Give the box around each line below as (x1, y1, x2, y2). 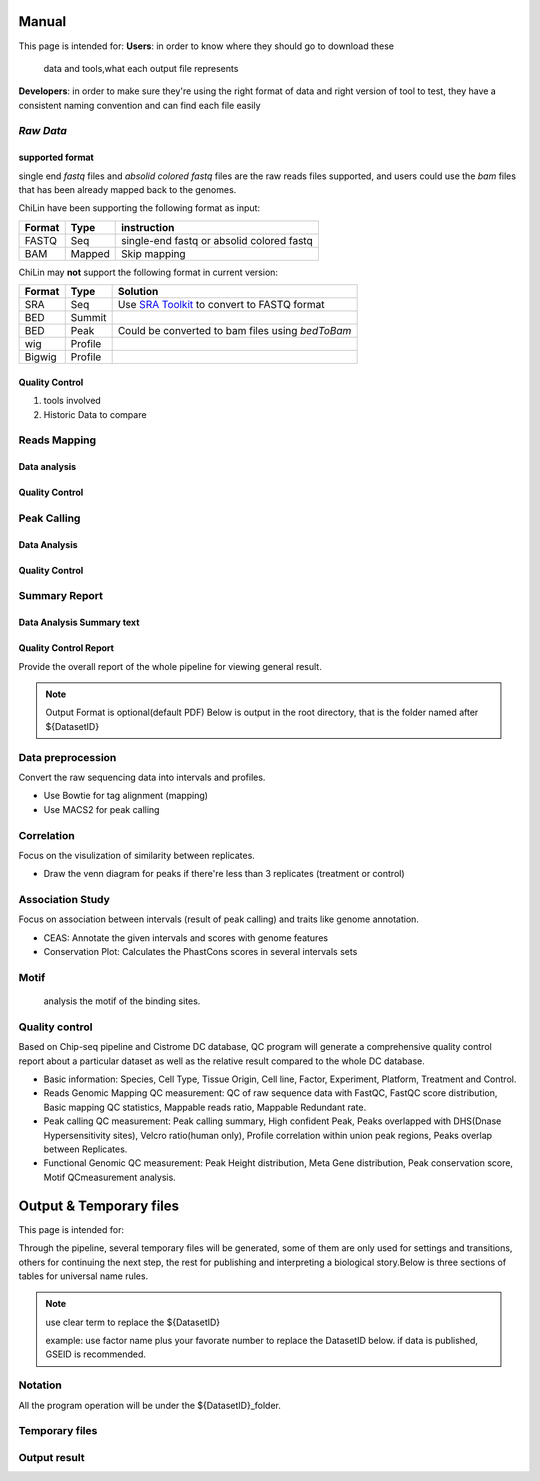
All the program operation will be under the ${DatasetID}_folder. (18, 1399, 282, 1411)
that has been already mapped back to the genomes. (18, 184, 237, 196)
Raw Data (18, 124, 67, 138)
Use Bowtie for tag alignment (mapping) (43, 790, 209, 802)
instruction (120, 220, 175, 234)
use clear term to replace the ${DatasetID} (45, 1316, 221, 1328)
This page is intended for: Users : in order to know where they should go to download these (18, 40, 395, 52)
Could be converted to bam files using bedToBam (117, 324, 352, 338)
